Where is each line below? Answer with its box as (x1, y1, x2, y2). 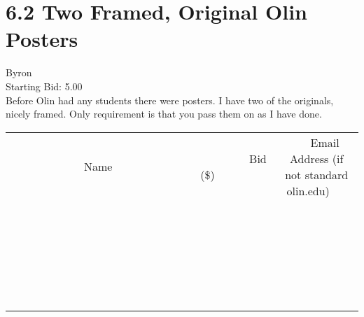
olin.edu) (286, 182, 330, 199)
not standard (285, 166, 349, 183)
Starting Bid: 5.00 (6, 78, 83, 93)
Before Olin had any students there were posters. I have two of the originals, (6, 92, 334, 107)
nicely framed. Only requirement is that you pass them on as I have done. (6, 106, 322, 121)
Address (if (290, 150, 344, 167)
